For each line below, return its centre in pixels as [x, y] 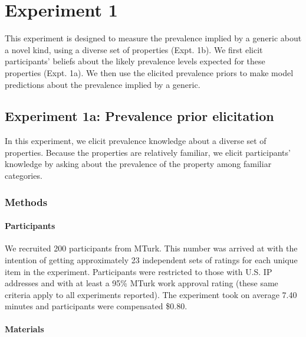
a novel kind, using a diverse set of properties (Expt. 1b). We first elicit [134, 49]
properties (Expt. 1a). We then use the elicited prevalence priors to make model [149, 72]
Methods [26, 202]
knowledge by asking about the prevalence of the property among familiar [138, 164]
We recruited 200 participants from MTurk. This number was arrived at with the [151, 248]
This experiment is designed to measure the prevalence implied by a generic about [153, 38]
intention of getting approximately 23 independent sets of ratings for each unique [151, 259]
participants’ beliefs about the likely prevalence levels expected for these [135, 61]
